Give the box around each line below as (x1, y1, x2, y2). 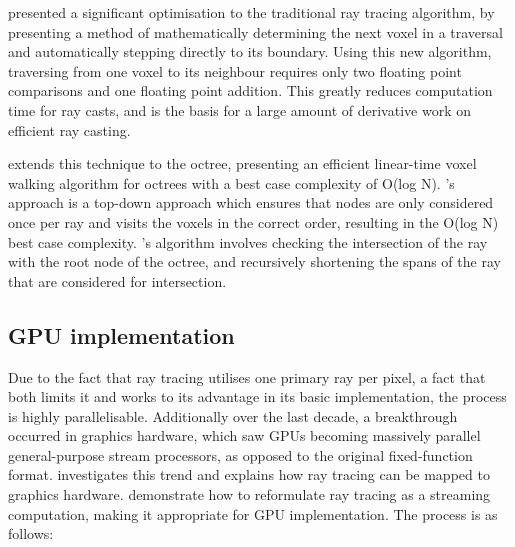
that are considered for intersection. (8, 270, 227, 291)
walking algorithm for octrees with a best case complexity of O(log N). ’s (8, 172, 455, 193)
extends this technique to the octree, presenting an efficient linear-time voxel (8, 153, 477, 174)
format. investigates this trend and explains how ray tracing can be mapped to (8, 464, 490, 485)
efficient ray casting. (8, 119, 131, 140)
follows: (8, 523, 54, 544)
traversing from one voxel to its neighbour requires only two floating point (8, 60, 462, 81)
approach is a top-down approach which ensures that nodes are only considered (8, 192, 494, 213)
